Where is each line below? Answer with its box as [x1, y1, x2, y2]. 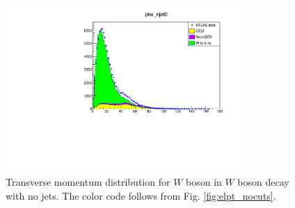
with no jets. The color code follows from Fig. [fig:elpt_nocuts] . [6, 188, 276, 202]
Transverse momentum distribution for [6, 175, 170, 189]
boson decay [237, 175, 289, 189]
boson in [186, 175, 222, 189]
